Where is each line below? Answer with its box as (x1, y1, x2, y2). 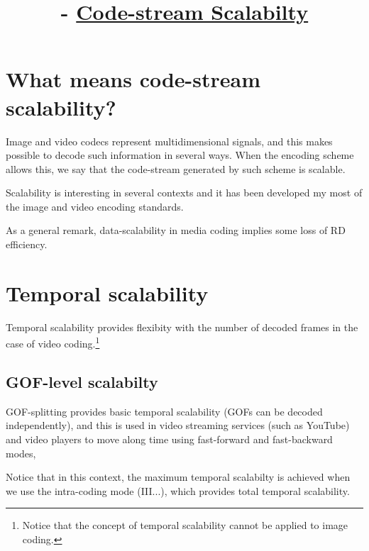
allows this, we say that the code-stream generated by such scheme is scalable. (6, 161, 346, 176)
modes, (6, 445, 36, 460)
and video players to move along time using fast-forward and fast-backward (6, 432, 333, 447)
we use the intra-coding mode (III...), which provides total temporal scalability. (6, 483, 350, 498)
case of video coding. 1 (6, 334, 100, 351)
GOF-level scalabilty (6, 371, 158, 393)
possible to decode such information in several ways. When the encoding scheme (6, 148, 354, 162)
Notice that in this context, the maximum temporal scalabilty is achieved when (6, 469, 351, 484)
